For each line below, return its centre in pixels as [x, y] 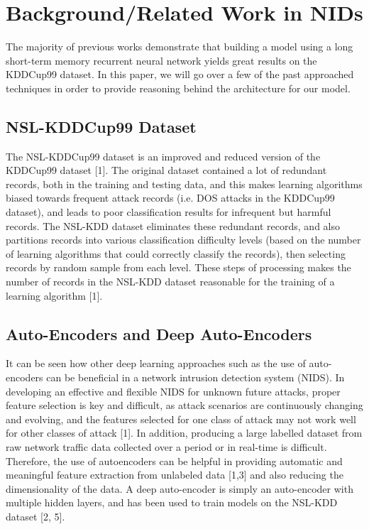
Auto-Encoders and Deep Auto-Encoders [159, 333]
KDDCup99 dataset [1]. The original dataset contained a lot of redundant [166, 170]
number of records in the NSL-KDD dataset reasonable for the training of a [170, 282]
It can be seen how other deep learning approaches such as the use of [156, 363]
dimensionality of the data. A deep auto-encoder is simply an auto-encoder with [180, 488]
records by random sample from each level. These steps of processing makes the [178, 267]
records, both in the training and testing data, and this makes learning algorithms [184, 184]
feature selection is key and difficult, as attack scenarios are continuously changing [184, 405]
